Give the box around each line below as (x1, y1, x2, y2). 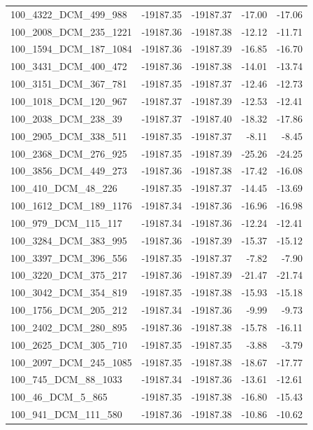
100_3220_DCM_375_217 (10, 268, 127, 282)
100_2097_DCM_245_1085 (10, 354, 132, 369)
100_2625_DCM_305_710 (10, 337, 127, 352)
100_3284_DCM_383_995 (10, 233, 127, 247)
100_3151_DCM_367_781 (10, 76, 127, 91)
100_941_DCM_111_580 (10, 407, 122, 422)
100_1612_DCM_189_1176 (10, 198, 132, 213)
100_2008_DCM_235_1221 (10, 24, 132, 39)
